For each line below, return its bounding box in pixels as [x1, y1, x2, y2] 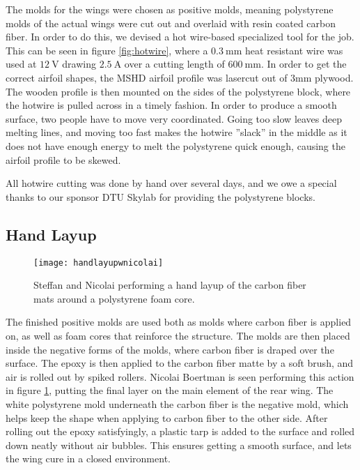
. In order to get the [260, 56, 347, 71]
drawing [62, 56, 96, 71]
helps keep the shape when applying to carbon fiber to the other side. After [6, 410, 328, 425]
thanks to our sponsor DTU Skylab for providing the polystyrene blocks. [6, 189, 315, 204]
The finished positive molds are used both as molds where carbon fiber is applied [6, 314, 352, 329]
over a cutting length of [124, 56, 225, 71]
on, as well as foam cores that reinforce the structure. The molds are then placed [6, 328, 350, 342]
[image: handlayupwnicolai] [33, 257, 164, 268]
